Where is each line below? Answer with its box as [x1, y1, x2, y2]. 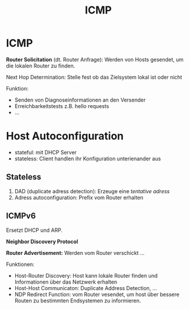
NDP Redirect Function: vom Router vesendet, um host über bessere [14, 291, 180, 298]
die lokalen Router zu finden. [6, 62, 75, 69]
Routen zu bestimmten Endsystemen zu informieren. [14, 297, 142, 304]
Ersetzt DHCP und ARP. [6, 227, 63, 234]
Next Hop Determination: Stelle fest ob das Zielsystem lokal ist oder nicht [6, 73, 183, 80]
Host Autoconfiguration [6, 130, 124, 143]
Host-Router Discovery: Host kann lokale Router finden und [14, 272, 158, 279]
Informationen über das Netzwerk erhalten [14, 278, 118, 285]
